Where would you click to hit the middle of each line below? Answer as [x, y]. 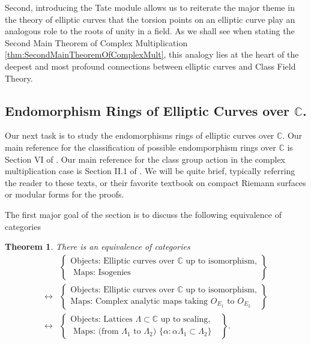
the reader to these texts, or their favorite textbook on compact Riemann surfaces [155, 182]
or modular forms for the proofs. [65, 194]
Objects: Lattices [101, 320]
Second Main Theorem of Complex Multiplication [96, 42]
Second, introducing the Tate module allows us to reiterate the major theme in [150, 7]
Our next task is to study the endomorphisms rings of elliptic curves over [140, 135]
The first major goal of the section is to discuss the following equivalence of [143, 214]
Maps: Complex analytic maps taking [139, 301]
